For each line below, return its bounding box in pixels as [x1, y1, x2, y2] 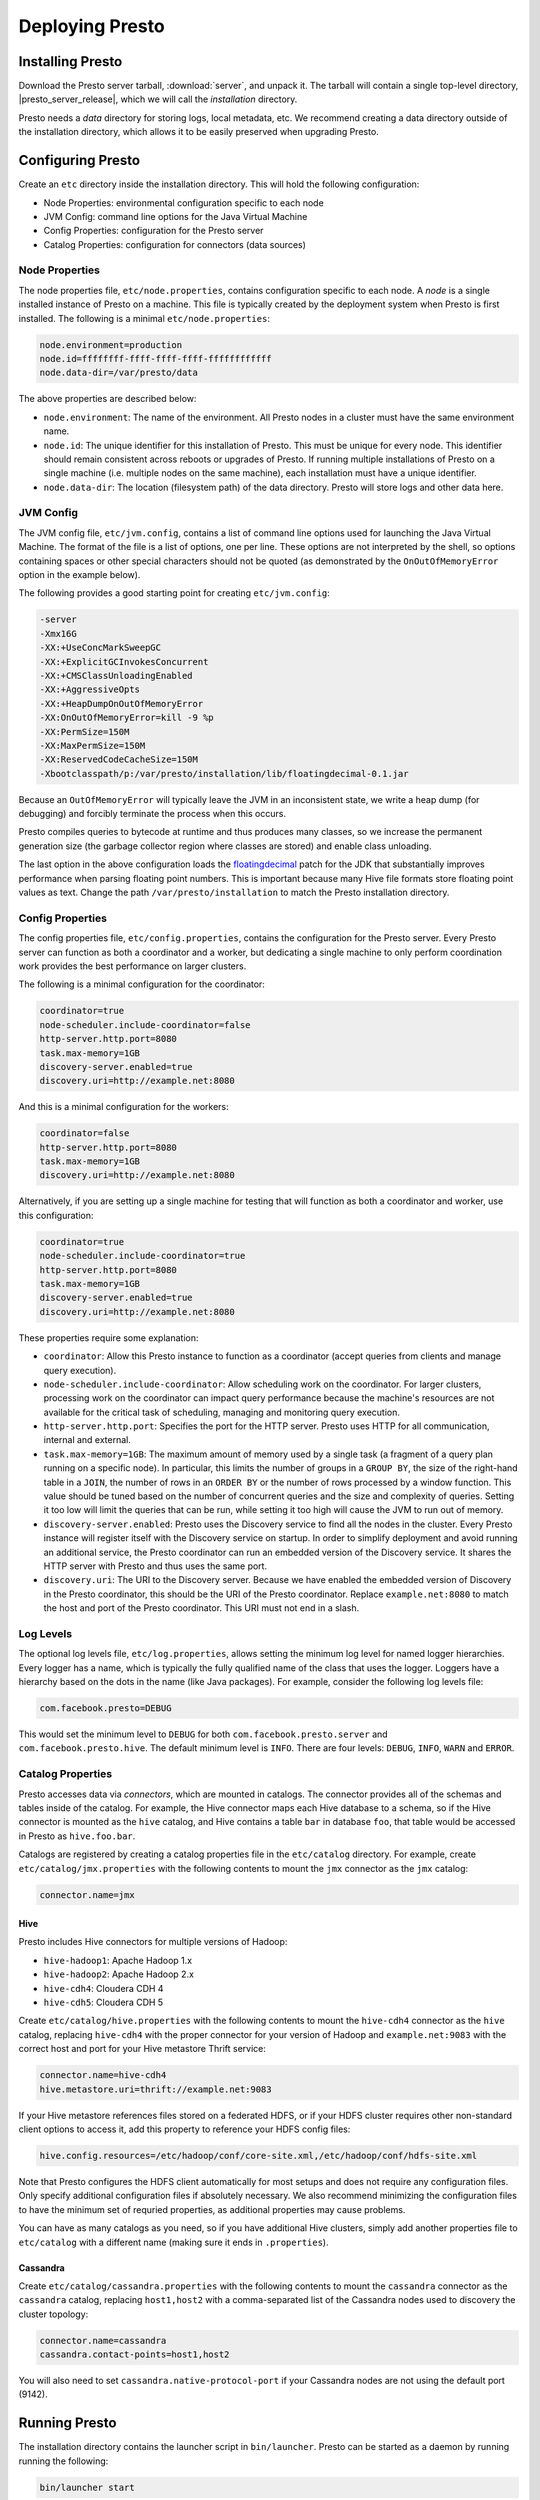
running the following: [18, 2455, 109, 2467]
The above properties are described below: [18, 393, 197, 405]
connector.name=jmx [39, 1889, 135, 1900]
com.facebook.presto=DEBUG [39, 1703, 172, 1714]
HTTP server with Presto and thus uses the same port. [43, 1560, 268, 1572]
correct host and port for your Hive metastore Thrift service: [18, 2043, 267, 2055]
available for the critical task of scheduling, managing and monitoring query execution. [43, 1406, 400, 1418]
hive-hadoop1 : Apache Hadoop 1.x [43, 1954, 193, 1966]
